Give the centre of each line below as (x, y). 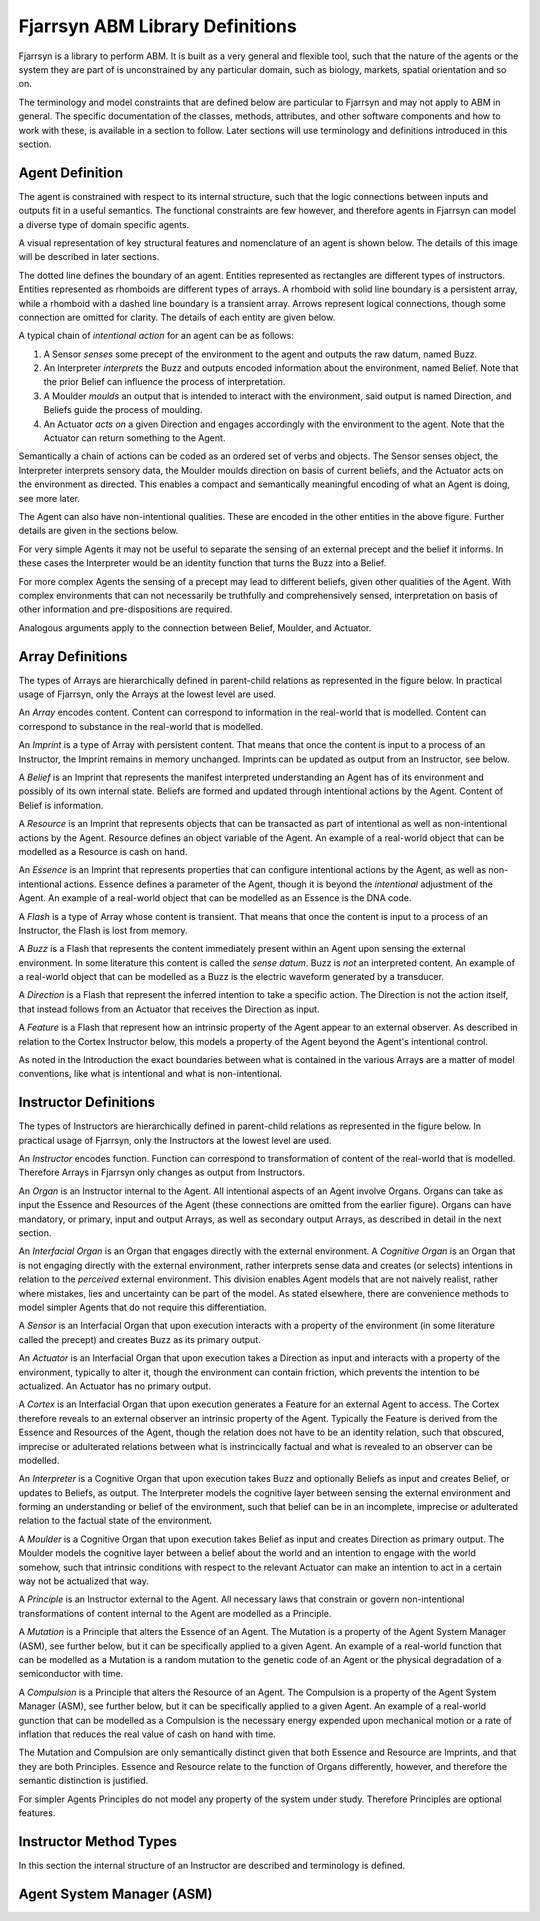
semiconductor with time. (71, 1674)
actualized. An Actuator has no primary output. (115, 1386)
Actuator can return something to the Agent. (134, 438)
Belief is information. (61, 805)
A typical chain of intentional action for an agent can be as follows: (156, 336)
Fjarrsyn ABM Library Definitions (157, 26)
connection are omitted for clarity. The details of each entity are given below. (177, 317)
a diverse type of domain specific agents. (104, 224)
